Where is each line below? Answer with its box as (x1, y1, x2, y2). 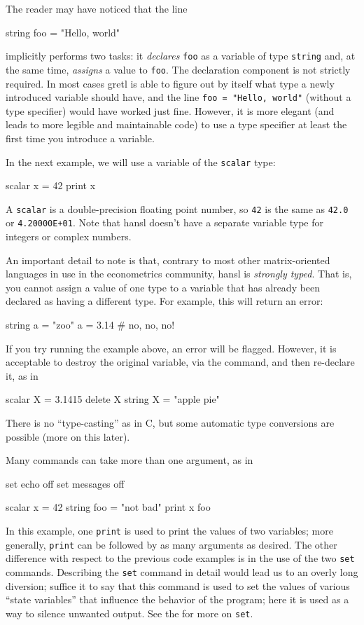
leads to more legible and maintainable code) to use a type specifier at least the (6, 117, 347, 132)
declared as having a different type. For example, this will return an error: (6, 294, 323, 308)
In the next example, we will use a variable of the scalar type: (6, 154, 276, 169)
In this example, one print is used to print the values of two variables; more (6, 523, 333, 537)
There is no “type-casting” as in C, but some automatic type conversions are (6, 415, 335, 430)
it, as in (6, 368, 38, 383)
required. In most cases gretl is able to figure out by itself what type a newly (6, 76, 335, 90)
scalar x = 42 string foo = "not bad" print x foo (6, 500, 211, 514)
